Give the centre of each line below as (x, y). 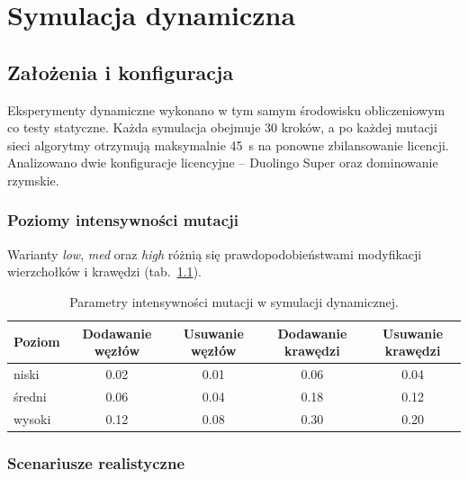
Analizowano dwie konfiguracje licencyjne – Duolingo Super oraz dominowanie (223, 163)
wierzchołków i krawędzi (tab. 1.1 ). (104, 271)
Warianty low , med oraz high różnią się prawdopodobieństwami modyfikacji (215, 253)
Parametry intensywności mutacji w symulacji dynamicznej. (234, 301)
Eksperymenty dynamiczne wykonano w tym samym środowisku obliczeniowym (226, 109)
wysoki (32, 418)
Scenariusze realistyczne (96, 462)
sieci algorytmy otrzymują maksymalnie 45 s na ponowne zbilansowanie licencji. (228, 145)
